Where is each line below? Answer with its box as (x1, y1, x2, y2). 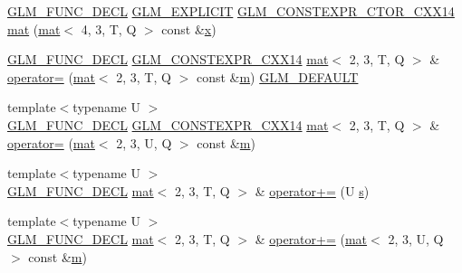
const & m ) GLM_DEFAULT (196, 67, 359, 86)
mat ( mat (7, 19, 61, 38)
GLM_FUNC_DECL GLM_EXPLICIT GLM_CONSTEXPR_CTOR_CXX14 (7, 2, 455, 20)
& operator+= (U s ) (255, 181, 370, 200)
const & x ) (161, 19, 217, 38)
